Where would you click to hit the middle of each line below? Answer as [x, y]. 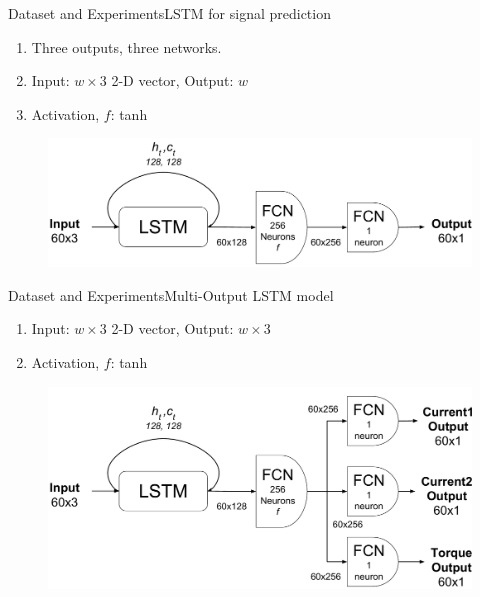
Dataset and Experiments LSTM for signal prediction [169, 13]
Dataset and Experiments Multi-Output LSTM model [171, 294]
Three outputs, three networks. [126, 46]
